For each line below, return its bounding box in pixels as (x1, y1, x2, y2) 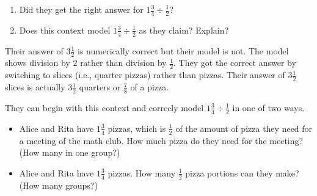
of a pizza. (130, 81, 169, 93)
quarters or (79, 81, 121, 93)
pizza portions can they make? (185, 166, 299, 179)
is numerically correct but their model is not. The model (78, 44, 289, 57)
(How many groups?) (19, 178, 98, 191)
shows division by (5, 56, 70, 69)
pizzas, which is (107, 122, 166, 134)
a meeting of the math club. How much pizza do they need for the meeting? (19, 134, 304, 147)
